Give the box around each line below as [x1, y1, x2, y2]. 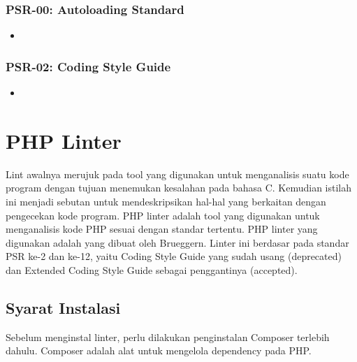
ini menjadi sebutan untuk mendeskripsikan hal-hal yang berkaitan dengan [6, 194, 326, 208]
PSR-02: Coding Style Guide [6, 57, 171, 75]
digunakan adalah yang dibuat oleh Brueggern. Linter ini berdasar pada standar [6, 235, 349, 249]
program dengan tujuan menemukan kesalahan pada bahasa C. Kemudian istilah [6, 180, 352, 195]
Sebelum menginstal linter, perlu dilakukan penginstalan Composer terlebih [6, 329, 330, 344]
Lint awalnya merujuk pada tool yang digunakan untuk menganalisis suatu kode [6, 166, 349, 181]
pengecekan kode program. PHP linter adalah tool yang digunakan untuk [6, 208, 320, 222]
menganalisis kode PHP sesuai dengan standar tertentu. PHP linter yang [6, 222, 318, 236]
